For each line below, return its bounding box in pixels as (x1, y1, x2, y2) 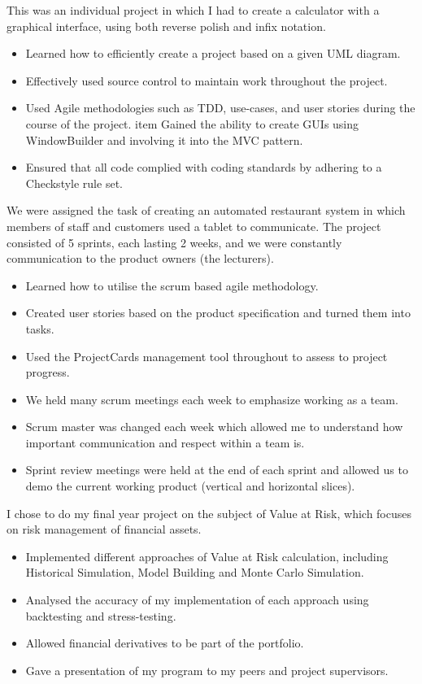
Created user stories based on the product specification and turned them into (25, 304, 411, 321)
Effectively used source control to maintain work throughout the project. (25, 72, 388, 89)
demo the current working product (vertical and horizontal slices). (25, 477, 355, 494)
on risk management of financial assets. (7, 521, 202, 538)
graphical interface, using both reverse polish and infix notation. (7, 17, 326, 34)
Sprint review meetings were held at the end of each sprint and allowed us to (25, 461, 408, 478)
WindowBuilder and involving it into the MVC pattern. (25, 131, 303, 148)
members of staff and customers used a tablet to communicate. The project (7, 217, 381, 234)
